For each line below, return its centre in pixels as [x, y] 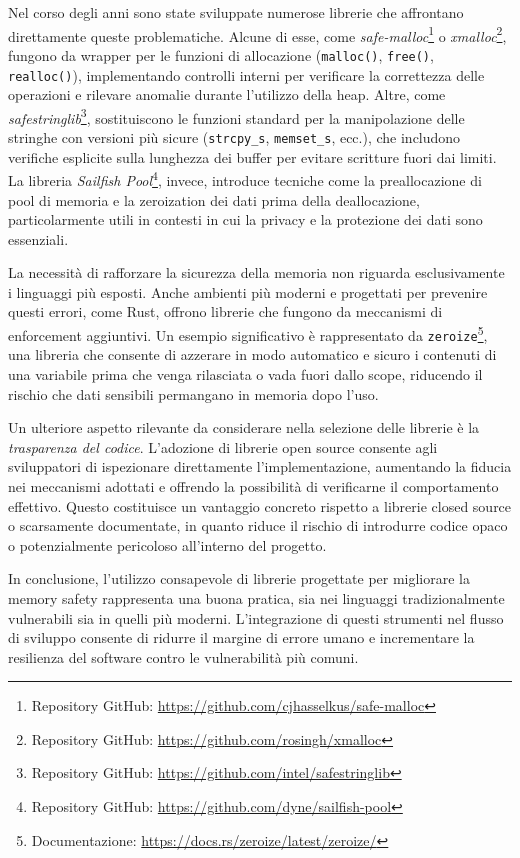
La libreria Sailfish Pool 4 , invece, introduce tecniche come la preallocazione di [245, 178]
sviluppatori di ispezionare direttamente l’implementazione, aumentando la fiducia [260, 466]
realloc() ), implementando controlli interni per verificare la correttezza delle [246, 74]
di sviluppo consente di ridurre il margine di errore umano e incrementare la [241, 637]
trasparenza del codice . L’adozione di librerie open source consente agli [223, 446]
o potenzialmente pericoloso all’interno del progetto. [167, 544]
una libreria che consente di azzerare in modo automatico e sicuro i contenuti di [252, 354]
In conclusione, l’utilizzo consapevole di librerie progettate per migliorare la [239, 578]
